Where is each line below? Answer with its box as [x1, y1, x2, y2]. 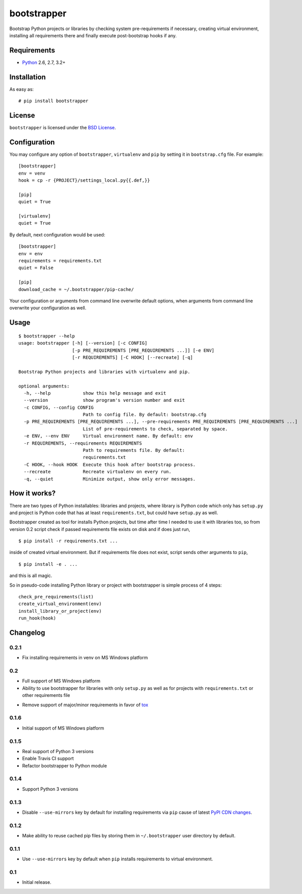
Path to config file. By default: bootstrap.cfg [83, 412, 207, 418]
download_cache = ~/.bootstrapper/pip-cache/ [18, 286, 134, 292]
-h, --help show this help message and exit [23, 390, 167, 396]
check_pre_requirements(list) [18, 594, 94, 600]
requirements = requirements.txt [18, 258, 102, 264]
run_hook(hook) [18, 615, 57, 621]
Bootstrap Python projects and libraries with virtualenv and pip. [18, 369, 190, 375]
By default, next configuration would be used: [9, 231, 105, 237]
